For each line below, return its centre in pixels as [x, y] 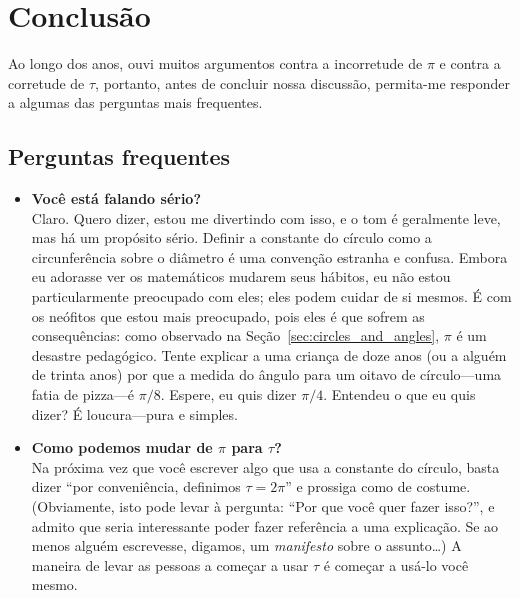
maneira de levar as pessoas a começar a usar [170, 564]
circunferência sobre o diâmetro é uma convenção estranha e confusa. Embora [269, 256]
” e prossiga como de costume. [378, 486]
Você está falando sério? [116, 198]
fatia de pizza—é [83, 394]
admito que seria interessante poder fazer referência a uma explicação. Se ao [265, 525]
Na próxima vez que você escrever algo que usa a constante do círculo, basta [265, 466]
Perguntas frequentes [119, 156]
